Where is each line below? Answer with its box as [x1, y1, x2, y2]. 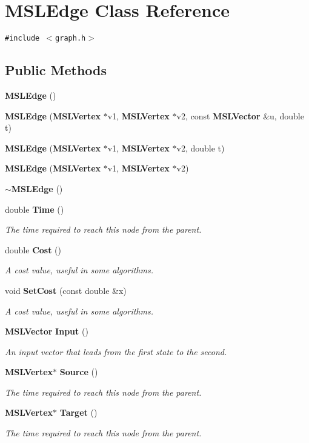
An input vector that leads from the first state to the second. [5, 345, 227, 358]
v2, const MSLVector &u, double [176, 109, 304, 122]
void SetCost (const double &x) [5, 284, 127, 296]
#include [5, 34, 40, 43]
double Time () [5, 202, 64, 215]
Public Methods [5, 61, 107, 79]
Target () [59, 406, 98, 419]
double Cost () [5, 243, 61, 256]
